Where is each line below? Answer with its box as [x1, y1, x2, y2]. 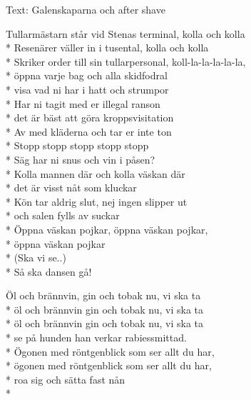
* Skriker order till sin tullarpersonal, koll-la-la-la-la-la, [6, 54, 246, 69]
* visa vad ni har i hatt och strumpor [6, 81, 169, 96]
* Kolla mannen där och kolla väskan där [6, 166, 185, 181]
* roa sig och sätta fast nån [6, 371, 125, 386]
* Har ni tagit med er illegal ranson [6, 96, 160, 111]
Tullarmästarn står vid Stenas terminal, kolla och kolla [6, 26, 245, 41]
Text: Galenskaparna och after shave [6, 2, 165, 16]
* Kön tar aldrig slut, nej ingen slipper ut [6, 194, 188, 209]
